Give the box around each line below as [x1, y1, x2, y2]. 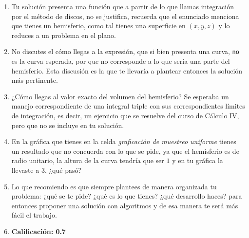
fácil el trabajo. [11, 210, 57, 220]
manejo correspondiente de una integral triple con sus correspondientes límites [11, 101, 245, 111]
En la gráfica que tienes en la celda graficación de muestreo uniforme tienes [11, 136, 236, 146]
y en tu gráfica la [172, 155, 223, 165]
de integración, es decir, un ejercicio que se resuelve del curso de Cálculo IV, [11, 110, 239, 120]
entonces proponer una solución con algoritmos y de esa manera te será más [11, 200, 238, 210]
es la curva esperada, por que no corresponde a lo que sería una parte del [11, 56, 230, 66]
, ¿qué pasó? [44, 165, 82, 175]
